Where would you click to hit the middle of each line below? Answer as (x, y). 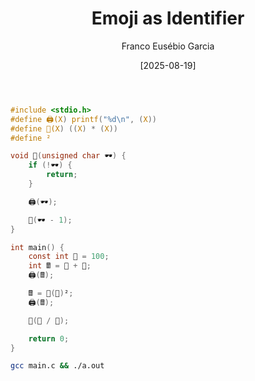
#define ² (31, 138)
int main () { (37, 247)
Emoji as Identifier (168, 18)
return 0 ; (49, 338)
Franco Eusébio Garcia (168, 46)
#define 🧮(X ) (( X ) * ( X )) (64, 128)
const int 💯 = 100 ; (69, 257)
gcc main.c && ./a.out (57, 366)
